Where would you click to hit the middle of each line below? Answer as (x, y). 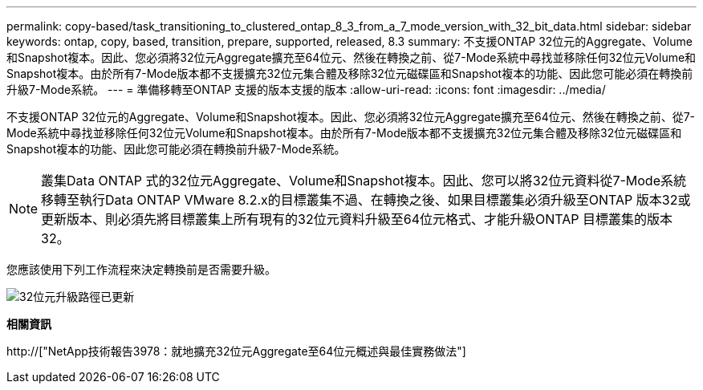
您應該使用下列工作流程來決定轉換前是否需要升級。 (141, 269)
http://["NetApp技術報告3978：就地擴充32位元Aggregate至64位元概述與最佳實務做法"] (236, 351)
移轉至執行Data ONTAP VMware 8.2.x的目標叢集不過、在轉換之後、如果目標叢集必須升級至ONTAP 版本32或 (366, 200)
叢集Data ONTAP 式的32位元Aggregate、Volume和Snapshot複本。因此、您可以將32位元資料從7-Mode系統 (364, 181)
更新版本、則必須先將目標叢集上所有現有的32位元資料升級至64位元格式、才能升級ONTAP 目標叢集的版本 (357, 219)
